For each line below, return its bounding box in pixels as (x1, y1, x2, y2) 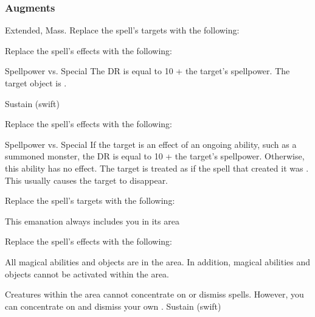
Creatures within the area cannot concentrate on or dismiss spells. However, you (5, 288, 304, 301)
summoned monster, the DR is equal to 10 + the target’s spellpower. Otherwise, (5, 150, 305, 162)
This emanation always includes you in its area (5, 214, 179, 227)
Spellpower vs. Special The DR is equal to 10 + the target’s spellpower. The (5, 64, 290, 77)
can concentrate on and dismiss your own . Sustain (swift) (5, 299, 221, 312)
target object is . (5, 77, 67, 89)
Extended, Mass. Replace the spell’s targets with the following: (5, 24, 240, 37)
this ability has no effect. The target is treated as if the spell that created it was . (5, 161, 309, 174)
